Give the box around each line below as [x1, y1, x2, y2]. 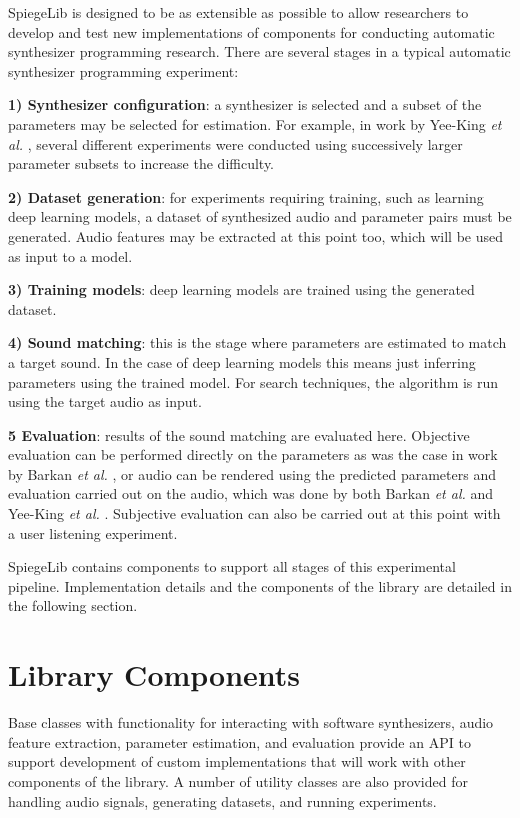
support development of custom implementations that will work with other [8, 751, 466, 772]
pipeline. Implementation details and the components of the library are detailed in [8, 575, 512, 596]
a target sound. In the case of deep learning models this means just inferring [8, 351, 476, 372]
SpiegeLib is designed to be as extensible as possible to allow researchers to [8, 2, 469, 22]
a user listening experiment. [8, 522, 178, 543]
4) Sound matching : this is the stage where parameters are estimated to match [8, 332, 507, 353]
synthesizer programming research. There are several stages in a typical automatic [8, 41, 511, 62]
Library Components [8, 654, 301, 695]
